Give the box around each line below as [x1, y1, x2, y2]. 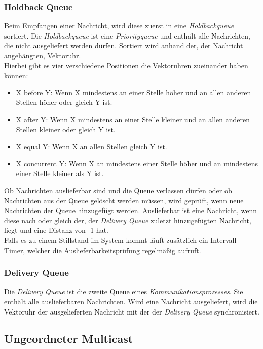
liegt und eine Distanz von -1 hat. [4, 225, 108, 235]
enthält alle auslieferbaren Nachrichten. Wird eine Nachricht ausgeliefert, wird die [4, 296, 258, 306]
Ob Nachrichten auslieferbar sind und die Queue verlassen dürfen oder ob [4, 185, 232, 195]
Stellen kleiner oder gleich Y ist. [16, 124, 116, 134]
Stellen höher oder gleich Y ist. [16, 97, 112, 108]
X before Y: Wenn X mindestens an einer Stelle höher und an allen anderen [16, 87, 251, 97]
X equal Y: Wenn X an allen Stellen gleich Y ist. [16, 141, 167, 152]
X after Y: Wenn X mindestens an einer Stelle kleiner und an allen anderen [16, 114, 250, 124]
